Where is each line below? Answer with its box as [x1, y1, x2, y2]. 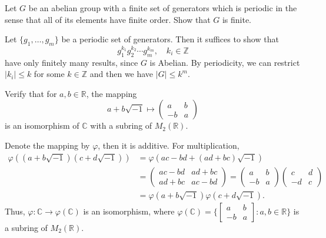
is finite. [222, 13, 252, 25]
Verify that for [5, 87, 57, 99]
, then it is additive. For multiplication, [98, 139, 239, 151]
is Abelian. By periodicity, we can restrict [149, 56, 300, 68]
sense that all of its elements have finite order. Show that [5, 13, 211, 25]
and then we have [89, 68, 154, 80]
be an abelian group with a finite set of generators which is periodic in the [28, 2, 297, 14]
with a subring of [90, 119, 152, 132]
